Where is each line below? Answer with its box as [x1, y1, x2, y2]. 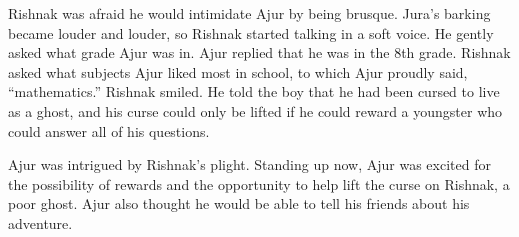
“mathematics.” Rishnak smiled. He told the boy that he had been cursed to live [8, 81, 500, 102]
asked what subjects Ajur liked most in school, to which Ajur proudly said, [8, 61, 468, 82]
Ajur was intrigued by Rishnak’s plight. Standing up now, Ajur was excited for [8, 154, 491, 175]
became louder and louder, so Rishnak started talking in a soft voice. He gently [8, 22, 494, 43]
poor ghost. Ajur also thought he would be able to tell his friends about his [8, 193, 470, 214]
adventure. [8, 212, 73, 233]
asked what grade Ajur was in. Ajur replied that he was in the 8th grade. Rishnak [8, 42, 511, 63]
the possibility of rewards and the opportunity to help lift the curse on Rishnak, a [8, 173, 510, 194]
